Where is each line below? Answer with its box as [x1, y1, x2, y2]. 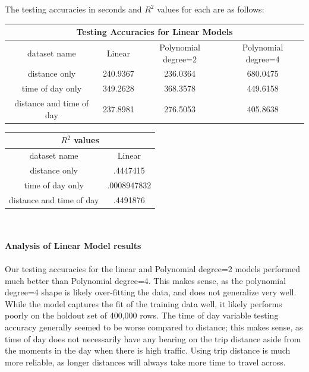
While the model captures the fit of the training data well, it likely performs [5, 297, 282, 310]
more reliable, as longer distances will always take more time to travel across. [5, 355, 286, 368]
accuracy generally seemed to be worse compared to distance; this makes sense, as [5, 321, 303, 333]
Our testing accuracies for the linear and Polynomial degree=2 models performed [5, 263, 300, 275]
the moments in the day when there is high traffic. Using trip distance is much [5, 344, 291, 357]
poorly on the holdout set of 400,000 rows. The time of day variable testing [5, 309, 279, 321]
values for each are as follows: [157, 3, 264, 15]
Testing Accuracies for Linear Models [76, 26, 233, 38]
